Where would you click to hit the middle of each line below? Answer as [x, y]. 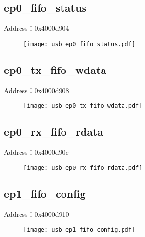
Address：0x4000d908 [37, 90]
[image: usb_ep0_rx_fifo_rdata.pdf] [83, 168]
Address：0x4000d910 [37, 214]
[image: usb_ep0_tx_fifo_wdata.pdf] [83, 106]
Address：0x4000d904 [37, 28]
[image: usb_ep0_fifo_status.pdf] [80, 44]
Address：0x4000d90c [36, 152]
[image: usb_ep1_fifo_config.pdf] [80, 230]
